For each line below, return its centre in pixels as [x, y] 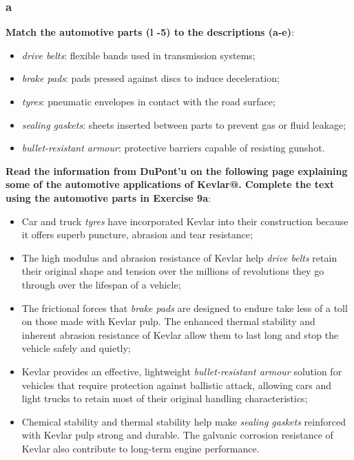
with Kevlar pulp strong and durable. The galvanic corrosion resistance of [177, 435]
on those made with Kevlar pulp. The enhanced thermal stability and [168, 321]
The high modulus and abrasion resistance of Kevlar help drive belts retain [179, 257]
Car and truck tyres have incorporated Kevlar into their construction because [185, 221]
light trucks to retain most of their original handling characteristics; [165, 398]
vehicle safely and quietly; [76, 348]
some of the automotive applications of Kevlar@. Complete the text [170, 184]
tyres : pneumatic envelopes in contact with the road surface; [148, 101]
